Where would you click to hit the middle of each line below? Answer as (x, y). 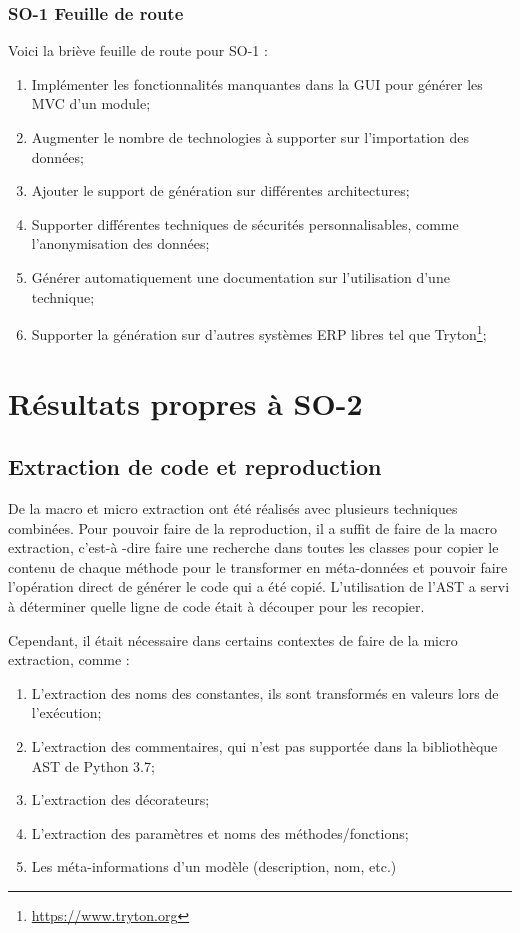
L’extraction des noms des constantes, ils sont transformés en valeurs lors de (265, 692)
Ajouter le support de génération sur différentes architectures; (220, 190)
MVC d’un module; (91, 103)
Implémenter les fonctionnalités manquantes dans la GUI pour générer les (257, 83)
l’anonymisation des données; (120, 243)
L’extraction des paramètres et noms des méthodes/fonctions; (220, 832)
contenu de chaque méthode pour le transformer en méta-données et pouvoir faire (258, 566)
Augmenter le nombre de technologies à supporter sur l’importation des (250, 137)
